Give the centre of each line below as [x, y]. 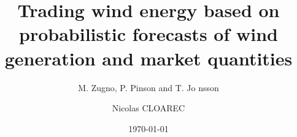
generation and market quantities [148, 58]
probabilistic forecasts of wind [148, 34]
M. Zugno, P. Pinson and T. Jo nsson [148, 87]
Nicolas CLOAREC [148, 108]
